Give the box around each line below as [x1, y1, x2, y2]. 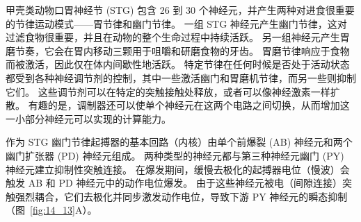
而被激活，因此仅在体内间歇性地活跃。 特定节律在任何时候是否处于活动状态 [6, 57, 350, 71]
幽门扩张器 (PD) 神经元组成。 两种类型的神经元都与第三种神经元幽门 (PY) [6, 148, 344, 162]
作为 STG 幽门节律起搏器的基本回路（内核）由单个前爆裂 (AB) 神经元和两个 [6, 135, 353, 149]
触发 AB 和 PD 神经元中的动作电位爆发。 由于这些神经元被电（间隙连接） [6, 176, 342, 190]
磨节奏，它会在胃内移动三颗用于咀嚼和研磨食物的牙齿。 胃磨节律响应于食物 [6, 43, 350, 58]
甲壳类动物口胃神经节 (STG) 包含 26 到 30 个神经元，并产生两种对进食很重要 [6, 3, 355, 17]
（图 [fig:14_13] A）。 [6, 203, 97, 217]
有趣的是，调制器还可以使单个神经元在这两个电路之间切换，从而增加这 [28, 98, 350, 112]
